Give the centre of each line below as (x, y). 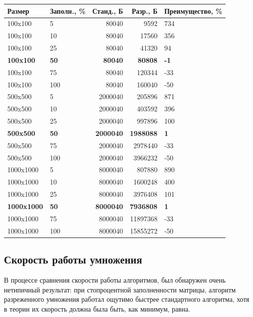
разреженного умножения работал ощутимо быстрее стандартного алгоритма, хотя (127, 299)
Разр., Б (145, 11)
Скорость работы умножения (73, 259)
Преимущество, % (193, 11)
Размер (18, 11)
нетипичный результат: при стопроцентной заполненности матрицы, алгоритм (120, 289)
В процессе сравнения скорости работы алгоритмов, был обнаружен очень (115, 279)
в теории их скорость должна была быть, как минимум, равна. (97, 308)
